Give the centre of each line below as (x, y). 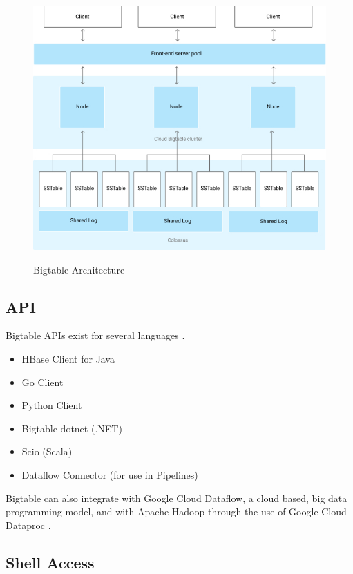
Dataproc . (28, 525)
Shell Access (50, 562)
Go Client (42, 382)
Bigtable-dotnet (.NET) (72, 428)
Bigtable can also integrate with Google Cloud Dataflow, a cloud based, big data (176, 498)
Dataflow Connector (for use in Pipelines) (110, 474)
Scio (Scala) (47, 451)
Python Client (52, 405)
